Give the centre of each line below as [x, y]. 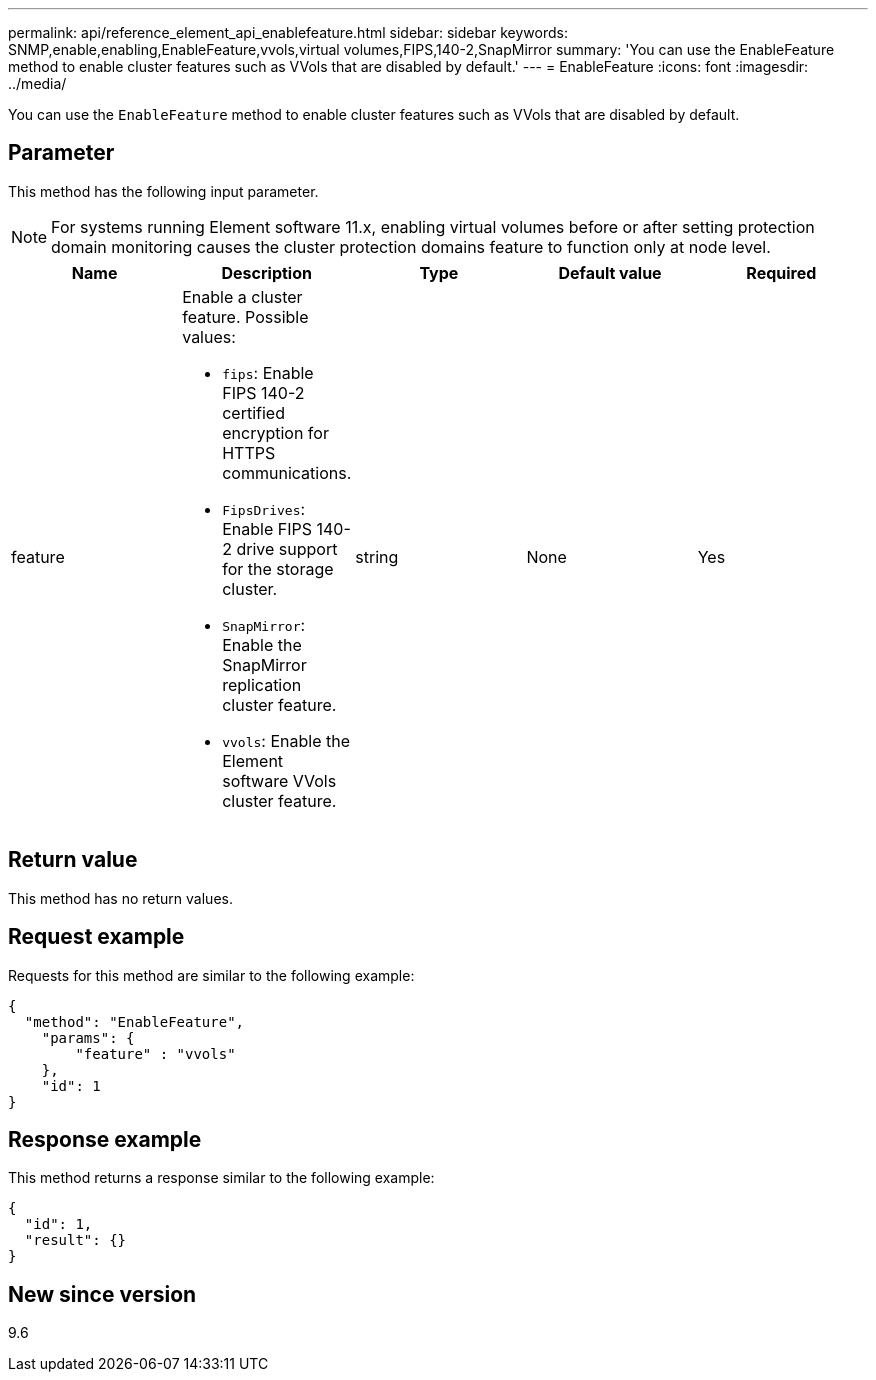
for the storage [278, 568]
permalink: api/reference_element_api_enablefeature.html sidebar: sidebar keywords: [288, 32]
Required [781, 272]
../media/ [37, 83]
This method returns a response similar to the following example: [221, 1178]
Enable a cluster [242, 296]
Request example [96, 937]
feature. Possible [245, 316]
